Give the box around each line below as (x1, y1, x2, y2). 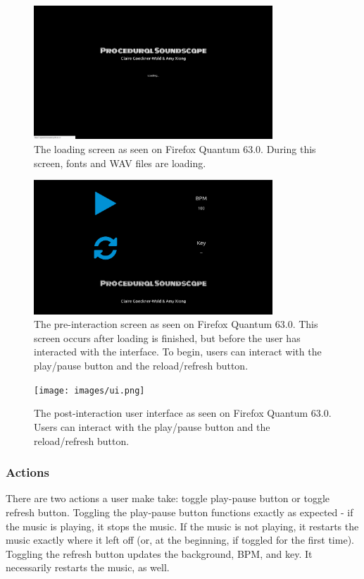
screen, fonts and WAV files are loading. (34, 155, 206, 170)
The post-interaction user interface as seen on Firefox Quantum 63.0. (34, 406, 332, 420)
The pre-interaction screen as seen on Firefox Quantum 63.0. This (34, 317, 318, 331)
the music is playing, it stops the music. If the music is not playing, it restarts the (6, 518, 359, 533)
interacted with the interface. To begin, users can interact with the (34, 344, 322, 359)
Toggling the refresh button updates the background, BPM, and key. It (6, 546, 313, 561)
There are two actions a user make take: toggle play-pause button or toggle (6, 491, 330, 506)
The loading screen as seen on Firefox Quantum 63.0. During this (34, 142, 316, 157)
